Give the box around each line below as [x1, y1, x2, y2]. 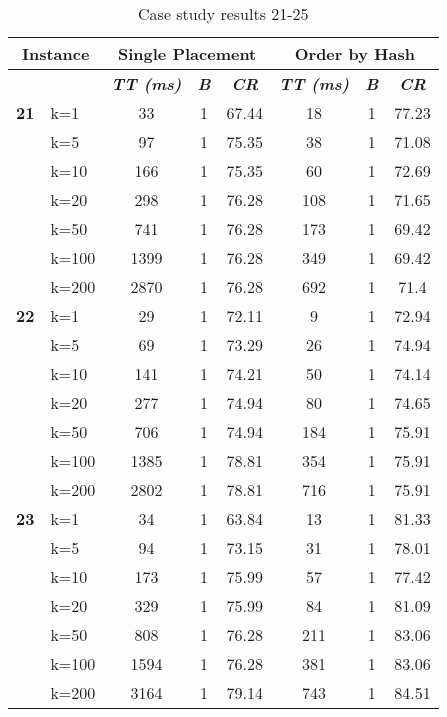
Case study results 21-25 [138, 2, 309, 25]
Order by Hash [294, 42, 415, 65]
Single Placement [118, 42, 257, 65]
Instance [21, 42, 90, 65]
